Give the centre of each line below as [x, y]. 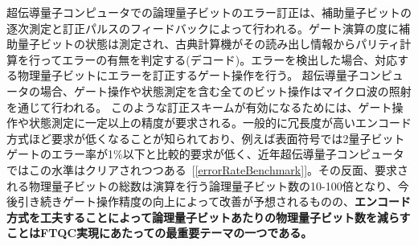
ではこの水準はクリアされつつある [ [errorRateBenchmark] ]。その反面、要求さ [208, 169]
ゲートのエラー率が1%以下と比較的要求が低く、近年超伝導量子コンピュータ [205, 154]
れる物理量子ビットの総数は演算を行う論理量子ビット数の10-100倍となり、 [202, 185]
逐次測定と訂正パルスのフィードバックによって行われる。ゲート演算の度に [203, 28]
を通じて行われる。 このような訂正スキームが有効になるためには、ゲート [199, 107]
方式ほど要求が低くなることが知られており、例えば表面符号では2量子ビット [206, 138]
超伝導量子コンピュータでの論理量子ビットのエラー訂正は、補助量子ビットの [209, 12]
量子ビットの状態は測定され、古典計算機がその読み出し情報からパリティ [209, 44]
